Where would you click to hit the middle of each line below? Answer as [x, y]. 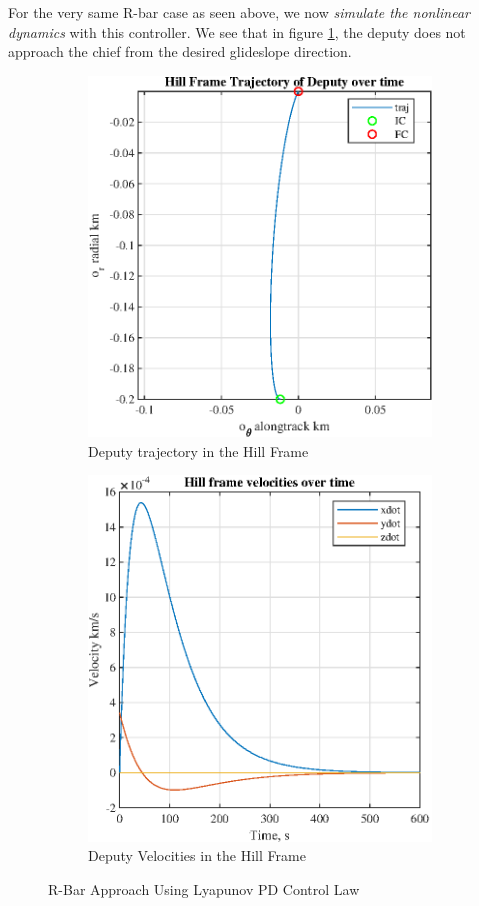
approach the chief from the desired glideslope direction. [180, 51]
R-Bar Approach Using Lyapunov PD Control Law [204, 889]
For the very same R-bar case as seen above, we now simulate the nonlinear [239, 12]
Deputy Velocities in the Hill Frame [197, 855]
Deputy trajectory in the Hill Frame [198, 450]
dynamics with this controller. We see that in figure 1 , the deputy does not [237, 31]
